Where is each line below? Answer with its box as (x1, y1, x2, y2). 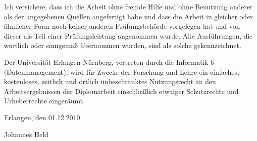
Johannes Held (4, 129, 49, 139)
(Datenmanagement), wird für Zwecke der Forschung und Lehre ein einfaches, (4, 66, 239, 77)
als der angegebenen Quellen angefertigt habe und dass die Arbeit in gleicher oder (4, 11, 253, 21)
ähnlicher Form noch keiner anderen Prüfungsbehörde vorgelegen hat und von (4, 21, 240, 31)
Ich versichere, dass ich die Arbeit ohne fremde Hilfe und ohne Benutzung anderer (4, 1, 253, 11)
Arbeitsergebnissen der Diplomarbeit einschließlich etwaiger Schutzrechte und (4, 86, 239, 96)
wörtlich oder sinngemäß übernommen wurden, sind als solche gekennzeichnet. (4, 40, 241, 50)
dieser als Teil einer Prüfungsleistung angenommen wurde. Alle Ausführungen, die (4, 30, 253, 41)
